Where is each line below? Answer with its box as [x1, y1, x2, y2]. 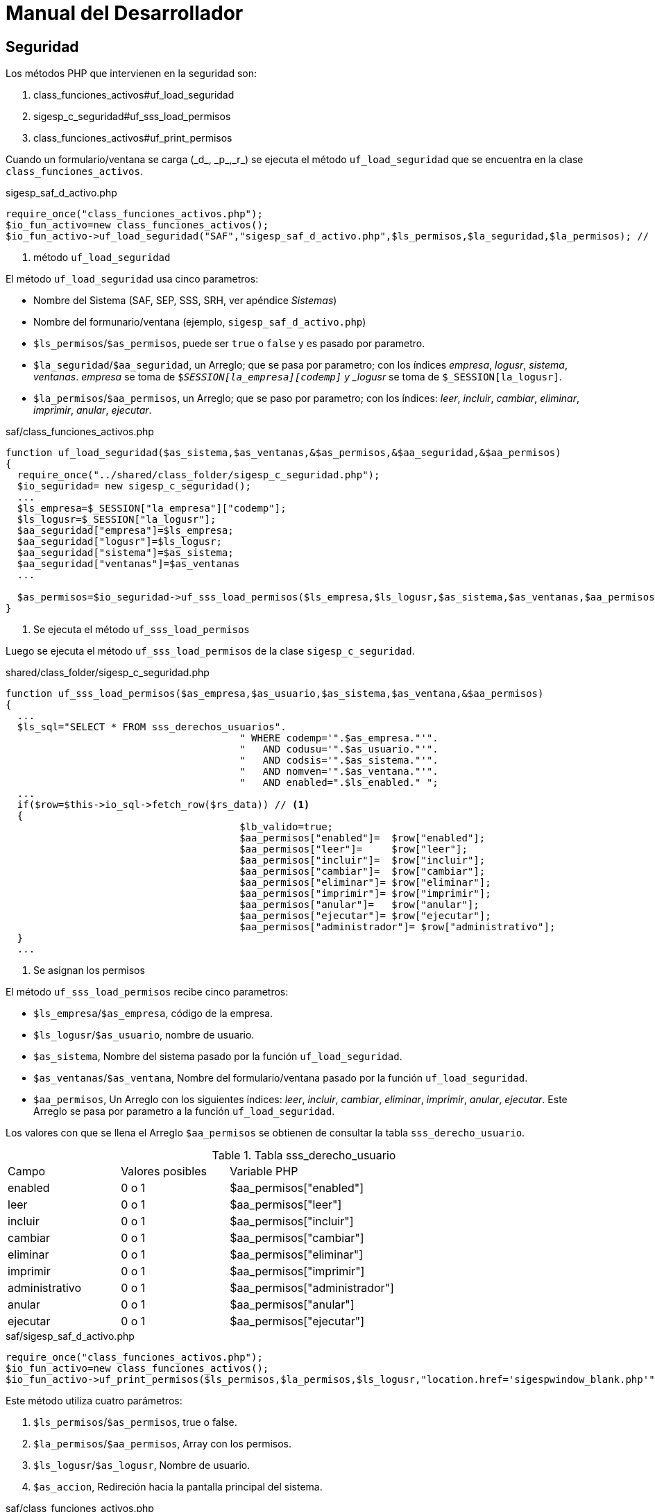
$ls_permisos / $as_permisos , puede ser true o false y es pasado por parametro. [33, 337, 425, 350]
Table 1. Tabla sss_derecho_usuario [212, 1148, 396, 1163]
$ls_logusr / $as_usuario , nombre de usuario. [33, 1029, 255, 1041]
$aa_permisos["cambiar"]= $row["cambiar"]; [239, 866, 486, 877]
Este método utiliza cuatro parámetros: [6, 1395, 182, 1407]
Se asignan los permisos [33, 964, 145, 977]
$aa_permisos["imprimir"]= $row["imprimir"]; [239, 888, 491, 900]
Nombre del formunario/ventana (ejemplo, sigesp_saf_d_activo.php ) [33, 316, 366, 328]
